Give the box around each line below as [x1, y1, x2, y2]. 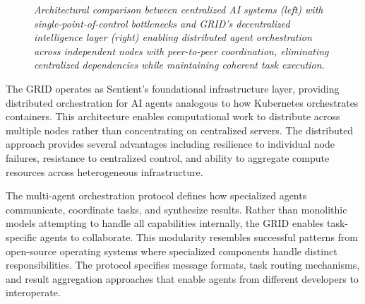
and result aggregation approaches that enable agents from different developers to [6, 271, 359, 286]
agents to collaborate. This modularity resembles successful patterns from [40, 229, 359, 244]
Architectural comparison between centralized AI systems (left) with [34, 2, 323, 16]
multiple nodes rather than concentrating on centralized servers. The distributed [6, 122, 354, 137]
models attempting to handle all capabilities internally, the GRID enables [6, 216, 324, 230]
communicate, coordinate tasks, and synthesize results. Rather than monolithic [6, 201, 347, 216]
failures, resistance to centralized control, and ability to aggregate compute [6, 150, 330, 165]
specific [6, 229, 37, 244]
